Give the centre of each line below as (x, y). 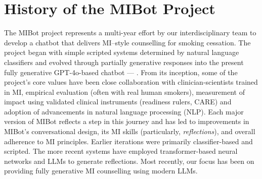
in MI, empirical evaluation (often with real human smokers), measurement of (124, 92)
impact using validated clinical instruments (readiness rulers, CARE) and (118, 102)
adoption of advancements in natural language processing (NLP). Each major (124, 111)
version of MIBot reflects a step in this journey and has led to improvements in (127, 121)
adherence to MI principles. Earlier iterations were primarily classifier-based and (128, 141)
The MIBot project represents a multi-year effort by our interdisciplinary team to (130, 33)
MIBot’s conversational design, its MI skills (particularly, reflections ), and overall (130, 131)
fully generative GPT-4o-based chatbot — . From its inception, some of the (121, 72)
